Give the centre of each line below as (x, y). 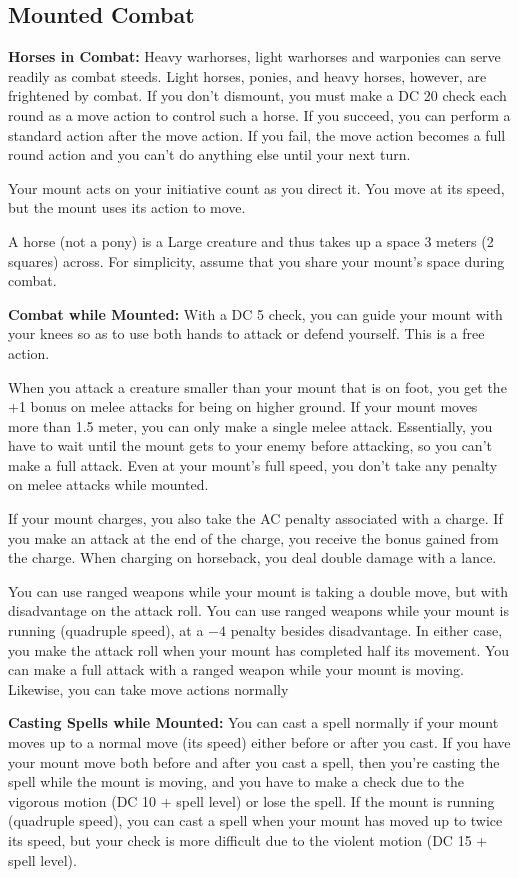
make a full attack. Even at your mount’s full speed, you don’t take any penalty (253, 464)
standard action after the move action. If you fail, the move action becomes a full (257, 134)
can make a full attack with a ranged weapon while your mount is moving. (236, 669)
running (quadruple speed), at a (106, 630)
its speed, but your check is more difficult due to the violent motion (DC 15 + (248, 839)
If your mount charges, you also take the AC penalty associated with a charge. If (255, 518)
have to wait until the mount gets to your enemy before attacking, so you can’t (250, 445)
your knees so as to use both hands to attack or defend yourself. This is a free (246, 333)
